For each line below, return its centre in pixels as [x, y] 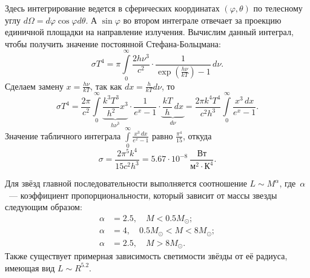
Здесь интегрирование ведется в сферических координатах [112, 8]
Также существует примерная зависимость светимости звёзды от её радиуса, [146, 256]
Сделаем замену [34, 86]
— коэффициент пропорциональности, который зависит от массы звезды [143, 195]
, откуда [197, 135]
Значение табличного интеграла [63, 135]
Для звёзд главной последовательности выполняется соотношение [126, 183]
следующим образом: [44, 207]
